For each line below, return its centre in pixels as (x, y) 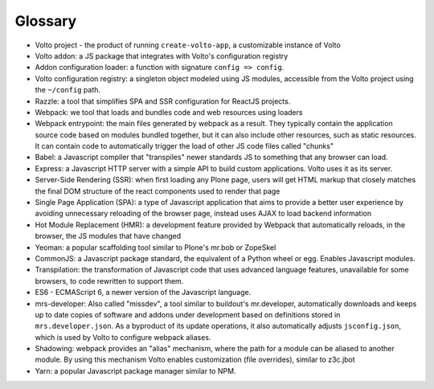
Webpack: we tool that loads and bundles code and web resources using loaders (169, 112)
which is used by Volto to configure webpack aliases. (123, 337)
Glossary (46, 21)
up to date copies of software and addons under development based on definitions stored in (188, 314)
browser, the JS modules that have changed (108, 236)
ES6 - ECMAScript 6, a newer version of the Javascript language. (143, 293)
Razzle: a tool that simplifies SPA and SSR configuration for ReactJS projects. (163, 101)
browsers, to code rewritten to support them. (109, 280)
